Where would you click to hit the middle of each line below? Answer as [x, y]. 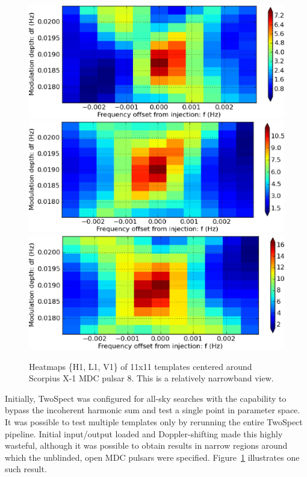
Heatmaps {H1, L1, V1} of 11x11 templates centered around [141, 366]
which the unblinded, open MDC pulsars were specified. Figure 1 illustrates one [152, 457]
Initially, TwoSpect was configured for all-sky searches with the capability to [146, 398]
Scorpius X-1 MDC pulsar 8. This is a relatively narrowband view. [151, 378]
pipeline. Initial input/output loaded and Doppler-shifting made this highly [144, 433]
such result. [26, 469]
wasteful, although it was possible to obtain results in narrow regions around [146, 445]
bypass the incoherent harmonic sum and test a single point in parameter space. [153, 410]
